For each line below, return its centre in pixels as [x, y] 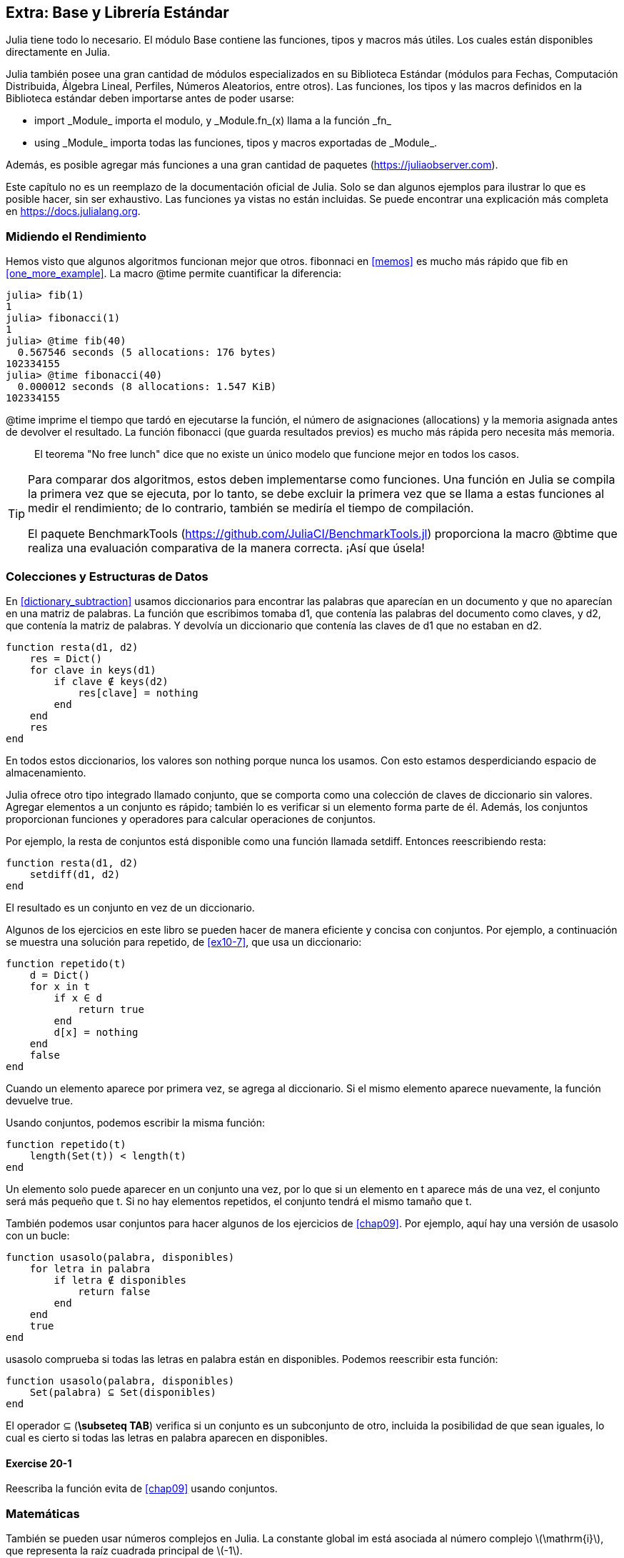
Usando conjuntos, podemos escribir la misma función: [135, 1122]
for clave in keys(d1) [93, 670]
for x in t [60, 986]
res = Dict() [66, 658]
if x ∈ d [78, 998]
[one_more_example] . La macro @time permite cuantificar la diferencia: [174, 274]
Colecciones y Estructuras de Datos [107, 576]
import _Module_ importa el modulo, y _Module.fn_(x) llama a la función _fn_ [213, 121]
